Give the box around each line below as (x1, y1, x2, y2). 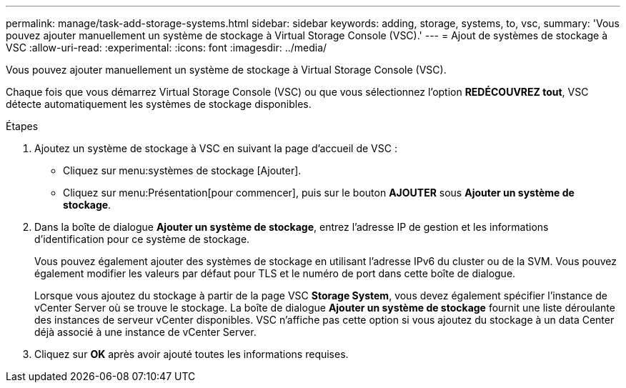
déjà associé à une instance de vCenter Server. (34, 326, 257, 338)
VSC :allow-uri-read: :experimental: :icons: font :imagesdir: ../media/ (6, 41, 327, 54)
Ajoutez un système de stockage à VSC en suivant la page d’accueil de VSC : (34, 142, 397, 154)
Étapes (6, 120, 39, 132)
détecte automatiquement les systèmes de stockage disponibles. (6, 98, 312, 110)
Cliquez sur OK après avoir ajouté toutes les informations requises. (34, 348, 349, 360)
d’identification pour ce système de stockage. (34, 233, 250, 245)
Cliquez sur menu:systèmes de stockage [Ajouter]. (63, 164, 302, 176)
